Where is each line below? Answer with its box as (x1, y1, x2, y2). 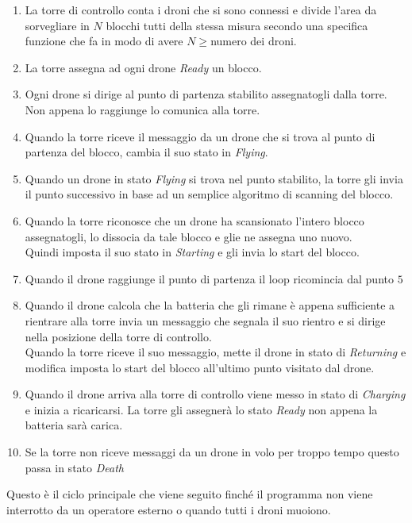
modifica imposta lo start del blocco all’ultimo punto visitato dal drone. (25, 359, 375, 375)
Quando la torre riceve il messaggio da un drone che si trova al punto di (25, 128, 375, 144)
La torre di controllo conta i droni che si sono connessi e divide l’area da (25, 2, 377, 17)
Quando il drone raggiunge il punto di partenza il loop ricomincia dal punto (25, 270, 394, 286)
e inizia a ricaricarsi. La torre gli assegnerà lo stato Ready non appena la (25, 401, 378, 417)
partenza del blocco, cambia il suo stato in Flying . (25, 144, 268, 160)
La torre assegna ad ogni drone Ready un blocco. (25, 59, 262, 75)
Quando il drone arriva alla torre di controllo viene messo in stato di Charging (25, 386, 406, 402)
